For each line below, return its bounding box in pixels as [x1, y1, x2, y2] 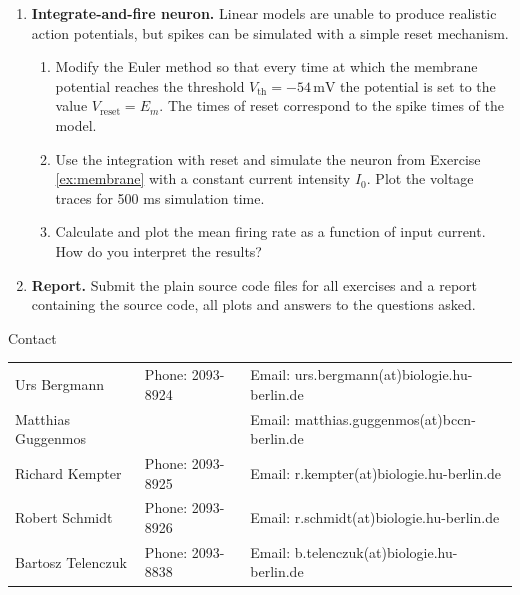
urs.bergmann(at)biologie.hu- [294, 364, 473, 385]
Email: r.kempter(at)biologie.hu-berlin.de [250, 462, 502, 483]
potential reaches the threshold [55, 75, 245, 96]
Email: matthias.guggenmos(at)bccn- [250, 408, 476, 429]
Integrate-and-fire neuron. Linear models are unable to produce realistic [31, 3, 497, 23]
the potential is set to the [340, 75, 496, 96]
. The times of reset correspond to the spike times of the [159, 95, 504, 116]
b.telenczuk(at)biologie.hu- [294, 541, 458, 562]
